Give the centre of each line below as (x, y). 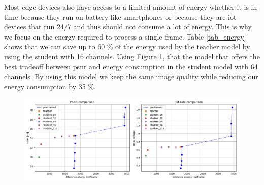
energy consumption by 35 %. (50, 86)
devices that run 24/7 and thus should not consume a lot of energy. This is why (128, 27)
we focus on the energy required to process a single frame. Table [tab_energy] (125, 36)
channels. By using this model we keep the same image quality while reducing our (131, 76)
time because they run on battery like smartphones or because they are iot (120, 16)
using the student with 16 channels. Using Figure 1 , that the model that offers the (132, 56)
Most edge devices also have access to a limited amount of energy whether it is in (131, 7)
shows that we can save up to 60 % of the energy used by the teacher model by (127, 46)
